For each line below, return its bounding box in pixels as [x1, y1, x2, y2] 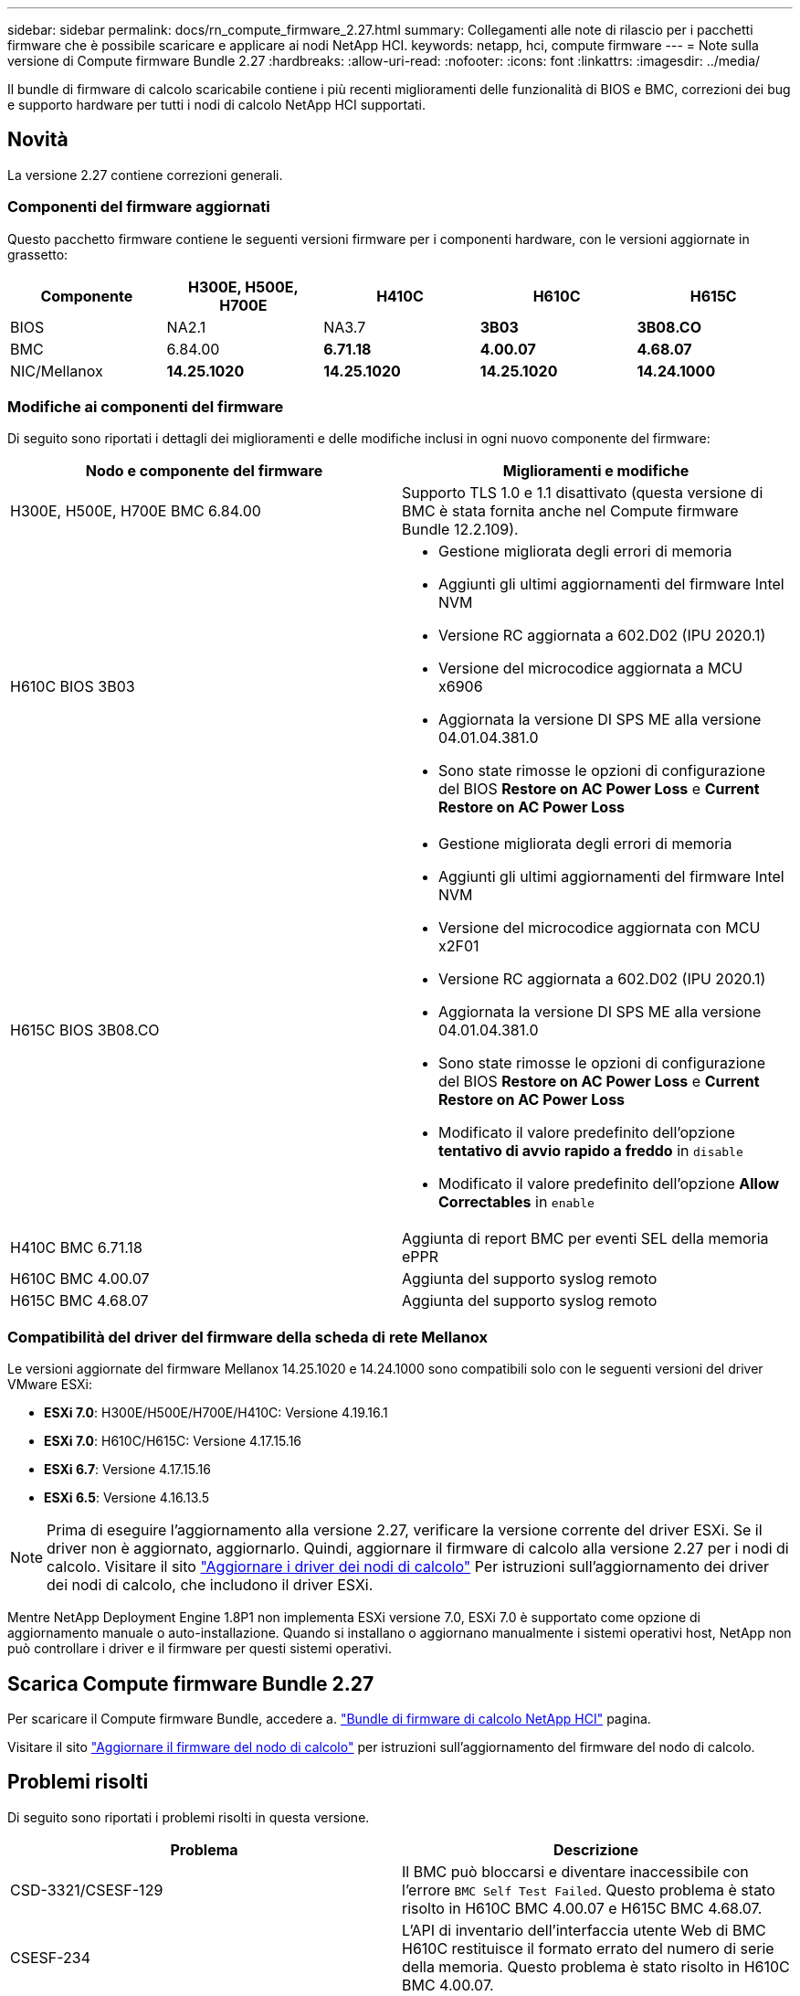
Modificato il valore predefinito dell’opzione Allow [438, 1174, 780, 1194]
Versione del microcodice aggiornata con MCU [438, 918, 761, 938]
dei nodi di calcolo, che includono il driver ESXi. [47, 1576, 374, 1595]
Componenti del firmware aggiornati [7, 197, 270, 217]
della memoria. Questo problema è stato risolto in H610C [402, 1957, 790, 1976]
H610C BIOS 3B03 [10, 677, 135, 696]
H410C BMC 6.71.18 [10, 1238, 142, 1258]
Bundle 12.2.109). [402, 520, 519, 539]
